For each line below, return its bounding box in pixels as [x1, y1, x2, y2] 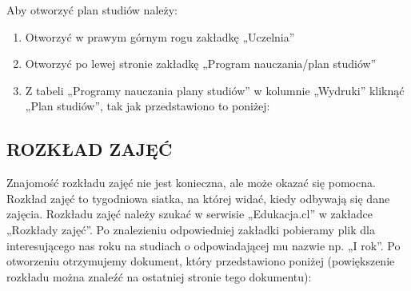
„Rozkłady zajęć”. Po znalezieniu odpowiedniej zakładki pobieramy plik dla [6, 221, 375, 237]
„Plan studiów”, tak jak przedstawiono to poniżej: [25, 98, 270, 114]
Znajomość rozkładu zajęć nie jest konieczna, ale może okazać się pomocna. [6, 174, 376, 191]
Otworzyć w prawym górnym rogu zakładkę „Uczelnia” [25, 28, 295, 45]
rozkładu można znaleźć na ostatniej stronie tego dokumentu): [6, 268, 312, 285]
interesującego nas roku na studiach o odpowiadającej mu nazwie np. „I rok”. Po [6, 237, 401, 253]
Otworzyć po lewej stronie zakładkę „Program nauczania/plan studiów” [25, 55, 377, 72]
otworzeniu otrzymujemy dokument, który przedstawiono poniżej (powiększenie [6, 253, 395, 269]
